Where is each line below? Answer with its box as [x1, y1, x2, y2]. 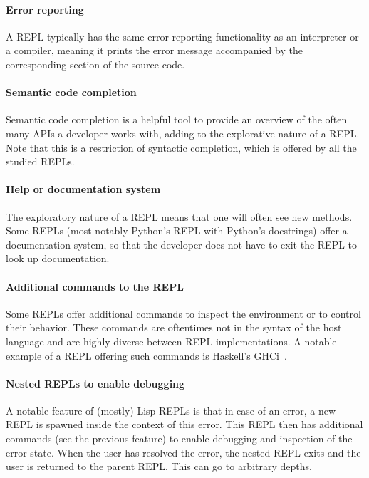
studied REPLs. [6, 154, 75, 169]
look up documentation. [6, 251, 110, 266]
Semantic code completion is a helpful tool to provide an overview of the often [6, 112, 348, 127]
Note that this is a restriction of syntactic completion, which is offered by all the [6, 140, 357, 155]
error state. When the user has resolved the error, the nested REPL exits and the [6, 445, 361, 459]
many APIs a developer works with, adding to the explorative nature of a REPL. [6, 125, 360, 140]
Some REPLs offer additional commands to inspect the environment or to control [6, 306, 361, 321]
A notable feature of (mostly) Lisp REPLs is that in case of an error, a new [6, 402, 336, 417]
